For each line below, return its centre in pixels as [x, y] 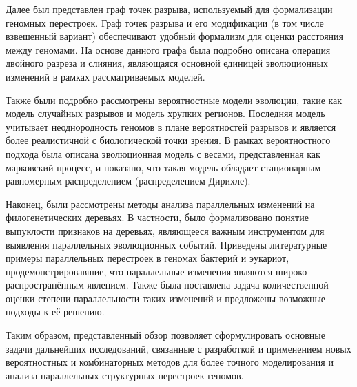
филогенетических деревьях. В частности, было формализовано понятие [157, 217]
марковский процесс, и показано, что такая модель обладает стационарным [163, 167]
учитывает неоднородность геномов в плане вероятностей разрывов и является [171, 126]
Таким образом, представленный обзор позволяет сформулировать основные [165, 335]
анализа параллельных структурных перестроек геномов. [125, 375]
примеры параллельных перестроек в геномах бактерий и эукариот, [147, 258]
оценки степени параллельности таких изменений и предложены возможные [166, 298]
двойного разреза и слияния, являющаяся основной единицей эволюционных [167, 63]
